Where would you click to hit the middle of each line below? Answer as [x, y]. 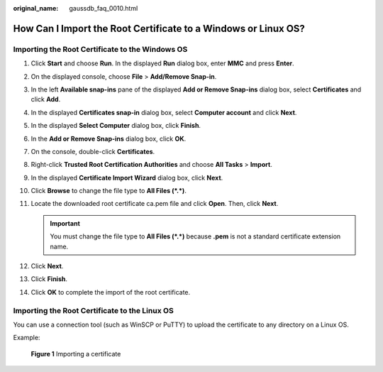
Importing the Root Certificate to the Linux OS [93, 310]
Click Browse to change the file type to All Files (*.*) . [109, 191]
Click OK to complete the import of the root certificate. [111, 292]
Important [65, 223]
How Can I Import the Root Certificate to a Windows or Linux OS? [159, 28]
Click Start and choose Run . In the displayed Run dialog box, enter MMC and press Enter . [162, 63]
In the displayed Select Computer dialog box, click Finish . [116, 126]
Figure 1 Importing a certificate [76, 354]
